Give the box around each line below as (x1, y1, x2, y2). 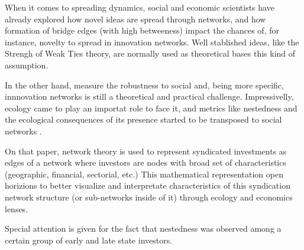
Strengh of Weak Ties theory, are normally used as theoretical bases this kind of (5, 47, 296, 60)
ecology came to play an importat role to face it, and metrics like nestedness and (5, 101, 297, 114)
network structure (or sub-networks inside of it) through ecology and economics (5, 190, 293, 203)
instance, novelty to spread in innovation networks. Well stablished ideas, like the (5, 35, 299, 48)
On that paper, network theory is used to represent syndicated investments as (5, 144, 287, 157)
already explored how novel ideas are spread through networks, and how (5, 12, 266, 25)
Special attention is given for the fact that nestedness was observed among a (5, 222, 282, 235)
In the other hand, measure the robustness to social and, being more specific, (5, 78, 284, 91)
